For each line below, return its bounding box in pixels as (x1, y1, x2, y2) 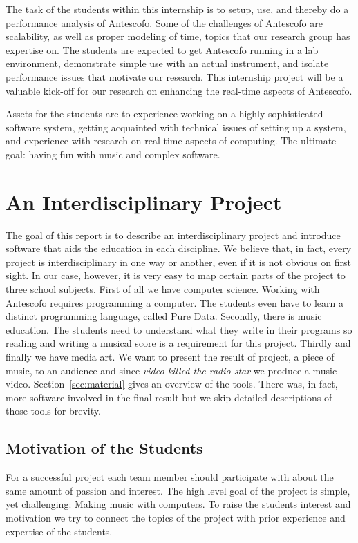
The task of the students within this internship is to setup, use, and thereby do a (6, 2, 349, 16)
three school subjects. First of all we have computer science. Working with (6, 282, 320, 296)
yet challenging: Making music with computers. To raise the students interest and (6, 497, 351, 511)
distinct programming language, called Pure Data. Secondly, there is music (6, 309, 322, 323)
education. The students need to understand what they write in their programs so (6, 322, 352, 336)
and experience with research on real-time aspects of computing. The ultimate (6, 133, 337, 148)
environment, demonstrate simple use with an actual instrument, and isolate (6, 56, 329, 70)
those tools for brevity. (6, 403, 101, 418)
